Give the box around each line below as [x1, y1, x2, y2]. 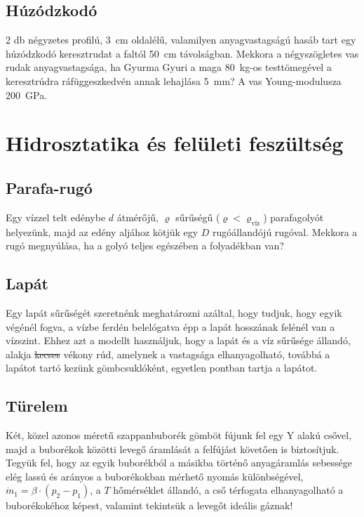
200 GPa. [6, 87, 48, 102]
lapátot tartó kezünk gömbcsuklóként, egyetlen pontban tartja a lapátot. [6, 360, 318, 375]
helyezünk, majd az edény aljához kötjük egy [6, 224, 198, 239]
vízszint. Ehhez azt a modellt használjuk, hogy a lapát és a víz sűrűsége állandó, [6, 333, 351, 348]
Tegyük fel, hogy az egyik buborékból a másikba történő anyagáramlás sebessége [6, 455, 352, 470]
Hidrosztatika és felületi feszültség [6, 129, 344, 157]
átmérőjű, [116, 209, 159, 224]
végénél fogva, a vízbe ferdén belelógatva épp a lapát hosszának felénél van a [6, 319, 335, 334]
